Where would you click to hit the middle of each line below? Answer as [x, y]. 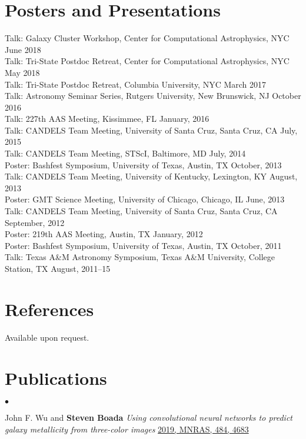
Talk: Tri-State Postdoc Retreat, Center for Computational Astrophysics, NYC [147, 61]
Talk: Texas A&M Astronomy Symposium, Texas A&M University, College [140, 257]
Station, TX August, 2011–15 [58, 268]
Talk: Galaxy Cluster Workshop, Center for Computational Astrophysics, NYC [147, 38]
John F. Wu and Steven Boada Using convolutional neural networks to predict [149, 418]
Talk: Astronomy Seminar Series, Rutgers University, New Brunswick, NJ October [153, 96]
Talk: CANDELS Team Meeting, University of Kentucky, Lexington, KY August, [151, 176]
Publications [56, 378]
